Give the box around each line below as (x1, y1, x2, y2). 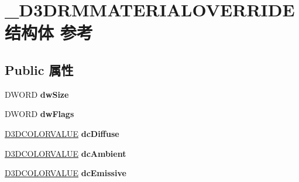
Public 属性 (5, 60, 74, 78)
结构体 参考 (5, 20, 93, 44)
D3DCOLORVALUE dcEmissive (5, 167, 126, 179)
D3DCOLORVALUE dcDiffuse (5, 127, 119, 139)
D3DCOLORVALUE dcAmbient (5, 147, 126, 159)
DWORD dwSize (5, 88, 69, 100)
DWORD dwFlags (5, 108, 74, 120)
